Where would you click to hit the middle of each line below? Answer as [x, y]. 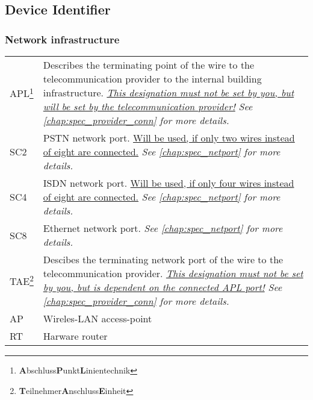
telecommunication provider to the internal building [152, 79]
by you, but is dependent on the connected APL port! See [163, 287]
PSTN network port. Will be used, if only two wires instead [169, 138]
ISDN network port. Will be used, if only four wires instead [169, 183]
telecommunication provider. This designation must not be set [173, 273]
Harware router [75, 336]
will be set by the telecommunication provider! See [148, 106]
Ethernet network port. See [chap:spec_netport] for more [163, 228]
